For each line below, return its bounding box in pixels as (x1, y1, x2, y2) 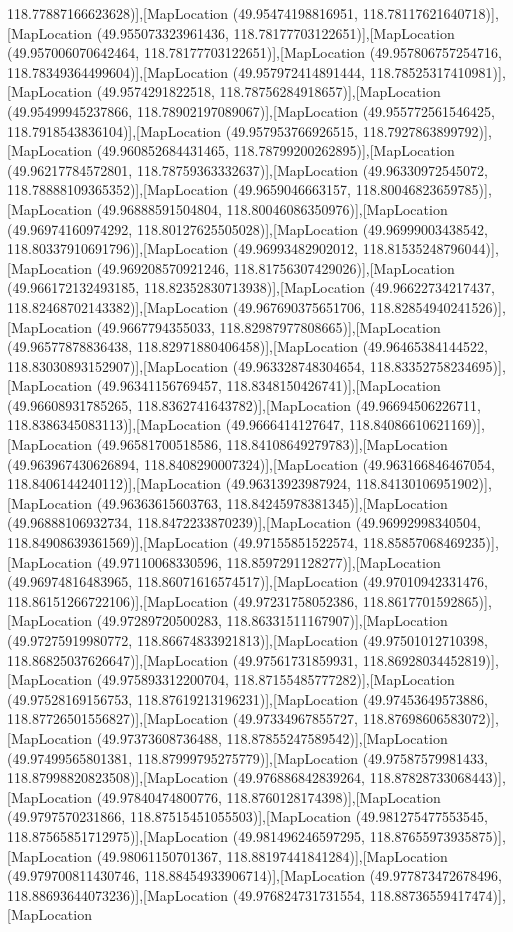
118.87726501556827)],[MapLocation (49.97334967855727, (7, 708, 359, 729)
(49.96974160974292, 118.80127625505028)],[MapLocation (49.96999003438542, (7, 218, 488, 239)
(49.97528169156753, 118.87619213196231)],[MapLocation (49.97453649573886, (7, 688, 488, 709)
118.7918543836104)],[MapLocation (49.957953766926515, (7, 120, 359, 141)
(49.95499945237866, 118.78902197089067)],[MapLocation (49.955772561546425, (7, 100, 495, 121)
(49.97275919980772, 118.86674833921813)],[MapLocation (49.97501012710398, (7, 630, 488, 650)
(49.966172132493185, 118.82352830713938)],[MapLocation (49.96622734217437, (7, 277, 495, 298)
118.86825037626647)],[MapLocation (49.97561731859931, (7, 649, 359, 670)
